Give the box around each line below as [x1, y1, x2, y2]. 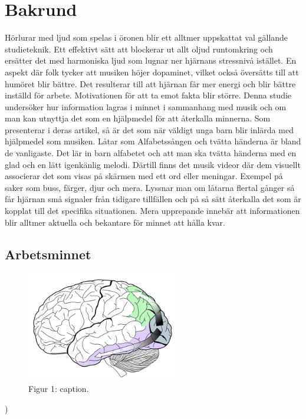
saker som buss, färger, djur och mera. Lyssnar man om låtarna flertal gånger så [5, 181, 295, 193]
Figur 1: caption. [28, 382, 89, 394]
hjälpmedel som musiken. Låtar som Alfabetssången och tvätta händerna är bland [5, 135, 301, 147]
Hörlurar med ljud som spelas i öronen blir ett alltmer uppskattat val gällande [5, 31, 288, 44]
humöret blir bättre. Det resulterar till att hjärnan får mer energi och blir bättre [5, 77, 296, 90]
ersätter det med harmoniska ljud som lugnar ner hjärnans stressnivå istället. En [5, 54, 297, 67]
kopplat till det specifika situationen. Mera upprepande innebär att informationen [5, 204, 300, 217]
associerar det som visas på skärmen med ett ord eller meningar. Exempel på [5, 170, 283, 182]
